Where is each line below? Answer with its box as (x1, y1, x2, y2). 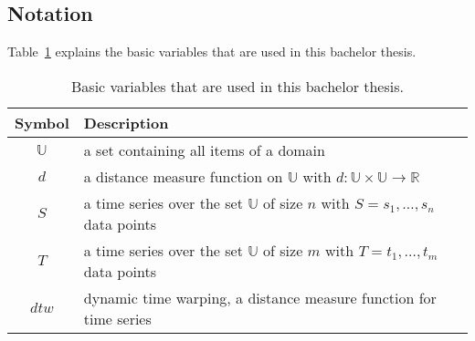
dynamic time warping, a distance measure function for (83, 286, 437, 308)
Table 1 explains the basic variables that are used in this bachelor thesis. (7, 42, 417, 61)
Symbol (15, 111, 69, 133)
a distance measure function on (83, 165, 283, 187)
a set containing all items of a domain (83, 139, 325, 160)
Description (83, 111, 169, 133)
